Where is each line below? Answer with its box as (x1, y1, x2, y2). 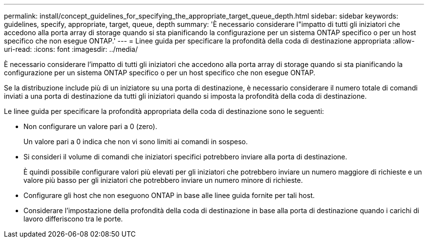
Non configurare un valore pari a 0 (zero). (23, 122, 157, 131)
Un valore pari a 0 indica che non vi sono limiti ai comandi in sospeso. (23, 137, 248, 146)
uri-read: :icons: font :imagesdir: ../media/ (4, 45, 138, 53)
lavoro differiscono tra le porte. (23, 215, 123, 223)
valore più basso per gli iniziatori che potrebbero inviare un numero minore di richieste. (23, 176, 303, 184)
